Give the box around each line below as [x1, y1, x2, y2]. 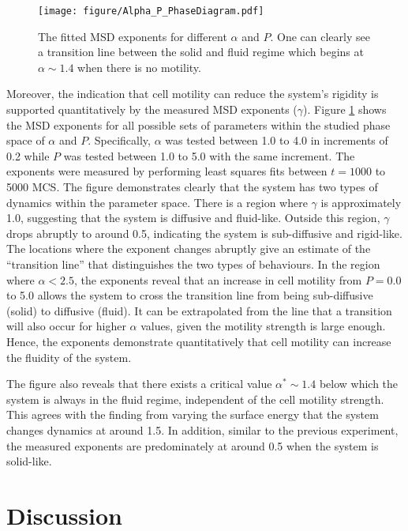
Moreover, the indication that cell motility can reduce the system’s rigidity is [6, 85, 379, 102]
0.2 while [6, 147, 50, 164]
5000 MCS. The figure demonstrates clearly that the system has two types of [6, 179, 378, 194]
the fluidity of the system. [6, 348, 132, 365]
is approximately [320, 194, 402, 210]
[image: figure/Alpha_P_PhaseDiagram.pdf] [38, 6, 264, 17]
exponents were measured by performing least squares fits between [6, 163, 328, 179]
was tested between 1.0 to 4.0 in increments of [165, 132, 388, 149]
